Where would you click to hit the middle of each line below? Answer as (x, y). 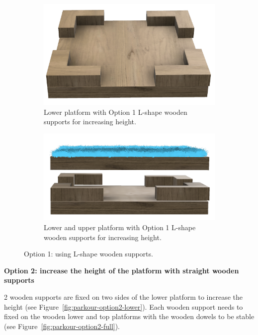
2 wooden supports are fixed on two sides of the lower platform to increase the (124, 297)
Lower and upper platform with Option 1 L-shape (120, 227)
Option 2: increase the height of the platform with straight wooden (122, 270)
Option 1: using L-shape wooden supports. (88, 254)
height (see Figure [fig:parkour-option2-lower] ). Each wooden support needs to (124, 306)
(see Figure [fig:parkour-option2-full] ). (62, 326)
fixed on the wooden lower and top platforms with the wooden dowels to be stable (129, 316)
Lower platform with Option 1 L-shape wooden (116, 112)
